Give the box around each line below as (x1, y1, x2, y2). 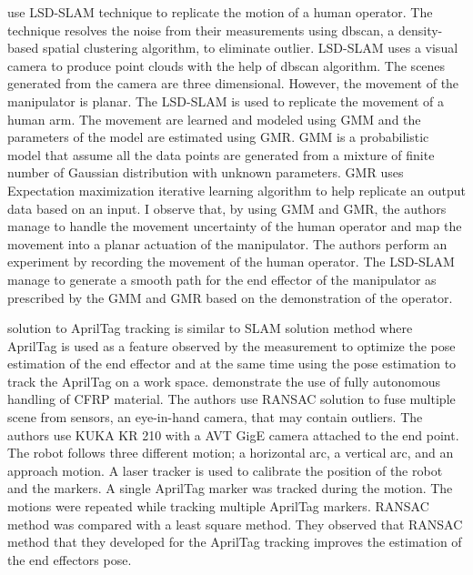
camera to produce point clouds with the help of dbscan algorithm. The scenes (7, 55, 446, 75)
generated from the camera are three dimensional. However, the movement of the (7, 74, 459, 93)
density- (398, 20, 443, 39)
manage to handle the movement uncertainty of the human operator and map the (7, 217, 462, 236)
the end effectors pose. (7, 550, 132, 569)
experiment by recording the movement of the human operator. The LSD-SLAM (7, 252, 455, 271)
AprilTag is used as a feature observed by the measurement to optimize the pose (7, 336, 456, 355)
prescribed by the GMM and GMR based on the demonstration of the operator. (7, 287, 453, 307)
